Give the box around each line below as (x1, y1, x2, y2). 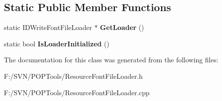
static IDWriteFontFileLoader (4, 22, 92, 32)
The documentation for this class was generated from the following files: (4, 55, 219, 65)
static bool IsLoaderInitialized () (4, 38, 110, 48)
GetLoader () (100, 22, 144, 32)
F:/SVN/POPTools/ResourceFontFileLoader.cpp (4, 87, 150, 97)
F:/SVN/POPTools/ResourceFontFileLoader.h (4, 71, 143, 81)
